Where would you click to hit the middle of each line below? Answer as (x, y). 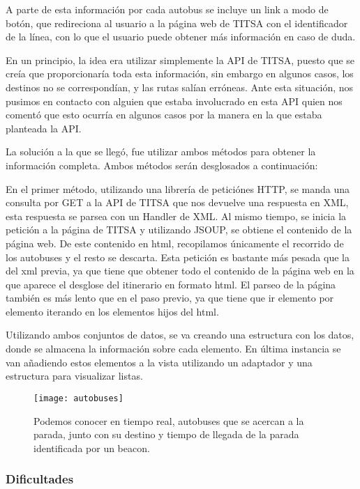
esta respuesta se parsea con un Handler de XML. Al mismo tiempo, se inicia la (176, 216)
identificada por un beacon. (92, 448)
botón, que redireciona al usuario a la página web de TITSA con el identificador (177, 23)
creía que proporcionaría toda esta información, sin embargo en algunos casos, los (180, 73)
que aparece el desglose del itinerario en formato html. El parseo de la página (171, 284)
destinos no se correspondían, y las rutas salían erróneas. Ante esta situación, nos (180, 87)
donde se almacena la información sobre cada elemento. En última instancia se (173, 349)
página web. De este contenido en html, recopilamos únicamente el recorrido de (175, 243)
